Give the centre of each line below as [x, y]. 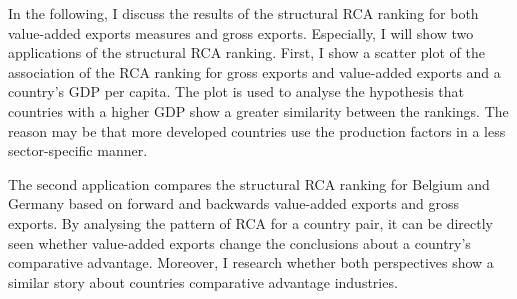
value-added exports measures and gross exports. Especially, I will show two [241, 32]
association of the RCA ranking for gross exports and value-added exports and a [254, 71]
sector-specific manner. [78, 150]
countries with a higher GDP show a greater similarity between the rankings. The [258, 110]
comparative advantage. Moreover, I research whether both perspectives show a [251, 262]
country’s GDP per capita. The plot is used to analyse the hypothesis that [236, 91]
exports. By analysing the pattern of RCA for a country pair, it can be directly [250, 222]
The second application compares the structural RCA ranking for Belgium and [249, 183]
